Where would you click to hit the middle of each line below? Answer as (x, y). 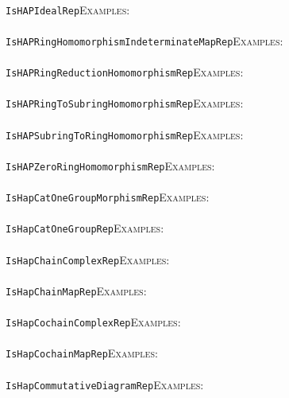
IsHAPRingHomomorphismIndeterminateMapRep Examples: (144, 40)
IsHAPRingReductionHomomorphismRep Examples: (125, 72)
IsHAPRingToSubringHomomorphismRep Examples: (125, 103)
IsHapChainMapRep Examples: (76, 290)
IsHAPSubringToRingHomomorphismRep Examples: (125, 134)
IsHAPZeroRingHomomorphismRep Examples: (110, 165)
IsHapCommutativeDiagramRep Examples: (105, 384)
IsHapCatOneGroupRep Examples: (85, 228)
